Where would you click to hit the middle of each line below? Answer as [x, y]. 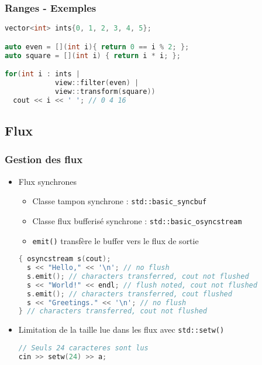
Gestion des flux [44, 159]
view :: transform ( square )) [105, 91]
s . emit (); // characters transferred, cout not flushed [138, 276]
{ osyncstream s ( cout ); [65, 259]
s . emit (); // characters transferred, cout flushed [130, 294]
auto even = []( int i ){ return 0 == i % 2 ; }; [97, 47]
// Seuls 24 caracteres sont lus [83, 348]
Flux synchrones [47, 181]
